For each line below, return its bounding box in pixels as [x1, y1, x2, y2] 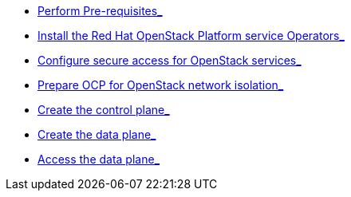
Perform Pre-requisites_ [37, 4, 163, 18]
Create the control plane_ [37, 103, 170, 116]
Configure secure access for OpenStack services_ [37, 53, 302, 67]
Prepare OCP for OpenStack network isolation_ [37, 78, 284, 92]
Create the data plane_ [37, 128, 156, 141]
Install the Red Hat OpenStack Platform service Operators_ [37, 29, 345, 42]
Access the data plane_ [37, 152, 160, 166]
